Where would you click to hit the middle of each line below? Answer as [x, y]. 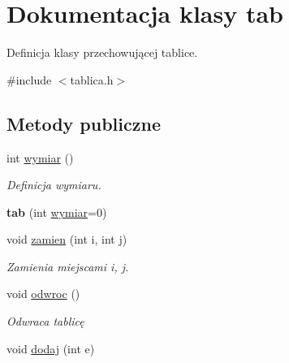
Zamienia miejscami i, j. [68, 266]
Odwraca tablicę [45, 321]
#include [29, 79]
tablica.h [92, 79]
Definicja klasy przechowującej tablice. [102, 52]
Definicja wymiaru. [54, 185]
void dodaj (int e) [51, 348]
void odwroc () [43, 294]
